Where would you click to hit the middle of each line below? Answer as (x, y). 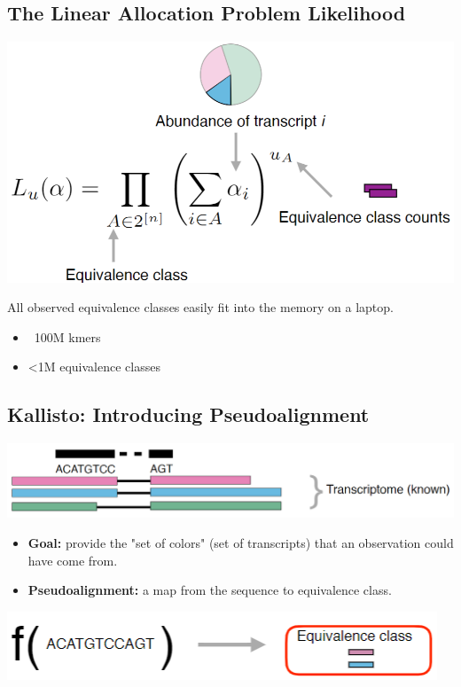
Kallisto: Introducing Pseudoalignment (188, 414)
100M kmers (67, 336)
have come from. (73, 560)
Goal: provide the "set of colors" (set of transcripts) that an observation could (241, 542)
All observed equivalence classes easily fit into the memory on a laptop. (200, 307)
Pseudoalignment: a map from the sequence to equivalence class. (210, 590)
